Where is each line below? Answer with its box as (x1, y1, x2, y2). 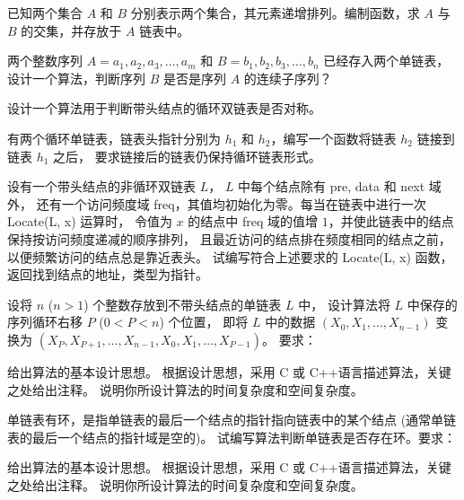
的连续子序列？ (243, 68, 332, 87)
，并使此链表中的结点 (328, 212, 454, 231)
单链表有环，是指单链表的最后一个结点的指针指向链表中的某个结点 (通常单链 (7, 410, 457, 429)
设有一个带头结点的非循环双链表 (7, 177, 196, 196)
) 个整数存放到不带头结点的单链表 (83, 294, 282, 313)
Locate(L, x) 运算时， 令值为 (7, 212, 172, 231)
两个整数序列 (7, 51, 83, 70)
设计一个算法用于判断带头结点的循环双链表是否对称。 (7, 99, 321, 118)
